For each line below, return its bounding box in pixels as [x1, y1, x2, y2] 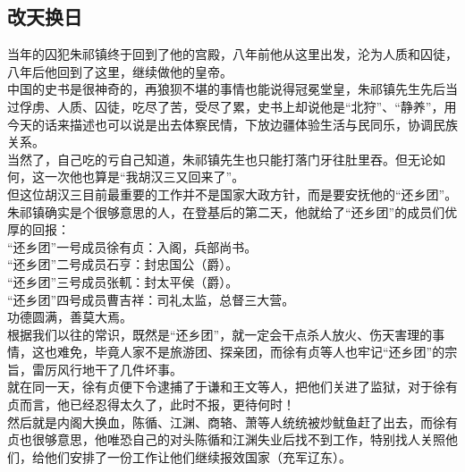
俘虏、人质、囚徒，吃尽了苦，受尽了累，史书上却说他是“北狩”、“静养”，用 [19, 97, 457, 115]
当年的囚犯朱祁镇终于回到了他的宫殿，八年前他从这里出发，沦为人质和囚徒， [7, 45, 458, 63]
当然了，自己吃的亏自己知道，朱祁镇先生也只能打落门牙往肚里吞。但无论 [7, 149, 433, 168]
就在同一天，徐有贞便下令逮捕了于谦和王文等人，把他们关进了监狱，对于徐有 [7, 377, 458, 396]
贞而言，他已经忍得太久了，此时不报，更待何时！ [7, 395, 295, 414]
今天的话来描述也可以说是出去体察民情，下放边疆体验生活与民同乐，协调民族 [7, 114, 458, 133]
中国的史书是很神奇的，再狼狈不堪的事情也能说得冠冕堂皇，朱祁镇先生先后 [7, 80, 445, 98]
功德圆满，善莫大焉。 [7, 308, 132, 326]
